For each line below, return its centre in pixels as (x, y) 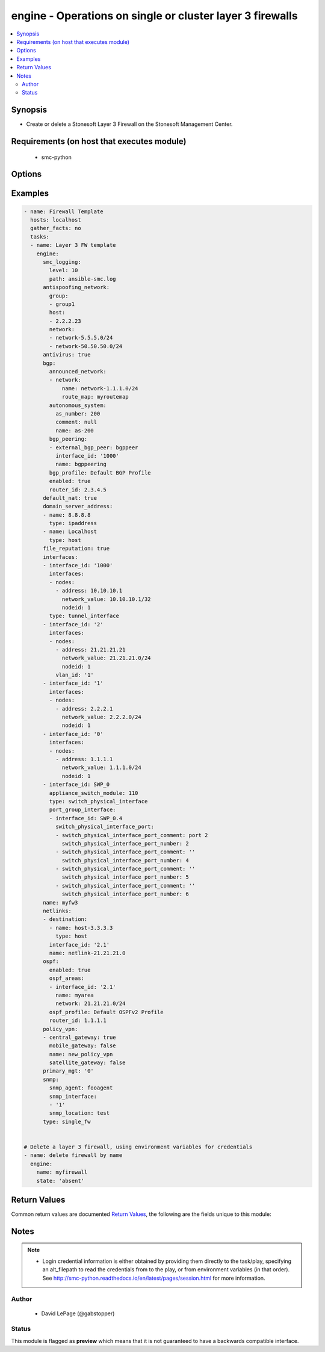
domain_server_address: (78, 506)
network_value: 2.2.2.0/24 (101, 717)
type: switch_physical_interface (98, 801)
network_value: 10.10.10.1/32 (106, 599)
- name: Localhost (70, 532)
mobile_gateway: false (83, 1046)
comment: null (76, 422)
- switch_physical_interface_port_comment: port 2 (132, 835)
